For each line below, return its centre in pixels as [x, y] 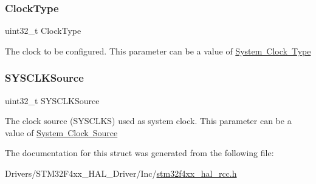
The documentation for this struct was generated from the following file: [139, 153]
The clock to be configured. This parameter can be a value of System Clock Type [158, 51]
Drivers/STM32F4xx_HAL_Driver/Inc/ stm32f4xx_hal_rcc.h [121, 173]
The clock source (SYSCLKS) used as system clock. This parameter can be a [148, 121]
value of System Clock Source [61, 132]
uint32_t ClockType [43, 31]
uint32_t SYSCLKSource [52, 100]
